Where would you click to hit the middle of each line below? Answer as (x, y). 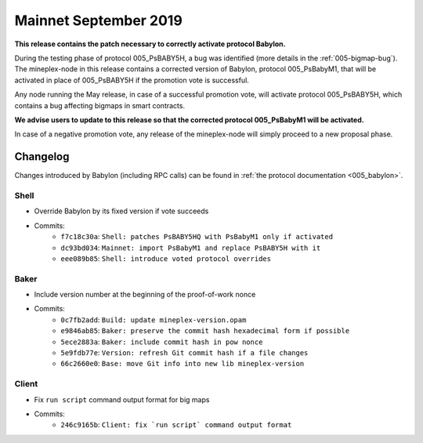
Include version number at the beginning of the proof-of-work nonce (145, 295)
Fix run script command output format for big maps (122, 399)
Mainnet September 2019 (99, 20)
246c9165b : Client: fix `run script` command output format (176, 425)
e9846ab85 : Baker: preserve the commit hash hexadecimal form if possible (205, 331)
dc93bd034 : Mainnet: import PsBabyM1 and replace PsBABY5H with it (191, 248)
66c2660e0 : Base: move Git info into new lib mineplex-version (183, 364)
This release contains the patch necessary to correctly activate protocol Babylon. (150, 44)
